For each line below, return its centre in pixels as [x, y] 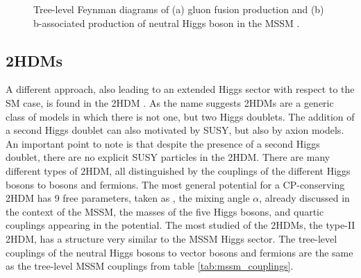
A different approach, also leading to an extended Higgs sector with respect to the [180, 89]
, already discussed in [304, 198]
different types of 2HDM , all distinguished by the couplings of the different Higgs [178, 170]
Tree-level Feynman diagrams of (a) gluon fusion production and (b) [179, 9]
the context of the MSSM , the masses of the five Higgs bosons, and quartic [165, 211]
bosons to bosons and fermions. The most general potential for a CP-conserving [175, 184]
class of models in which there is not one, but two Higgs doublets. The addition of [180, 116]
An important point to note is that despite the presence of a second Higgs [163, 143]
